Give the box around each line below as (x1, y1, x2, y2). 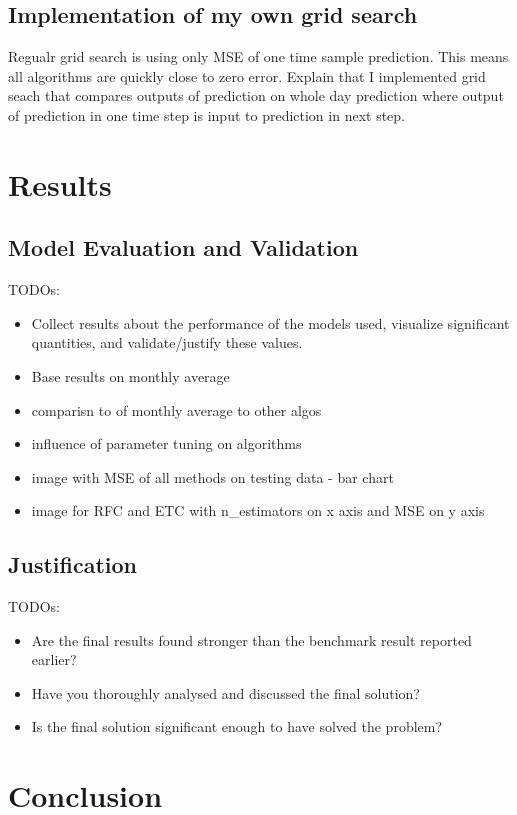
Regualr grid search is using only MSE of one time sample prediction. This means (8, 46, 509, 67)
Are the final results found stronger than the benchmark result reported (31, 629, 472, 650)
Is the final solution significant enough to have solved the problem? (31, 716, 443, 737)
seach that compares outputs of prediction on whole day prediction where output (8, 85, 504, 106)
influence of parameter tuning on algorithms (31, 433, 302, 454)
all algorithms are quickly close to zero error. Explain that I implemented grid (8, 65, 486, 86)
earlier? (31, 649, 77, 670)
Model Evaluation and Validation (8, 232, 359, 263)
